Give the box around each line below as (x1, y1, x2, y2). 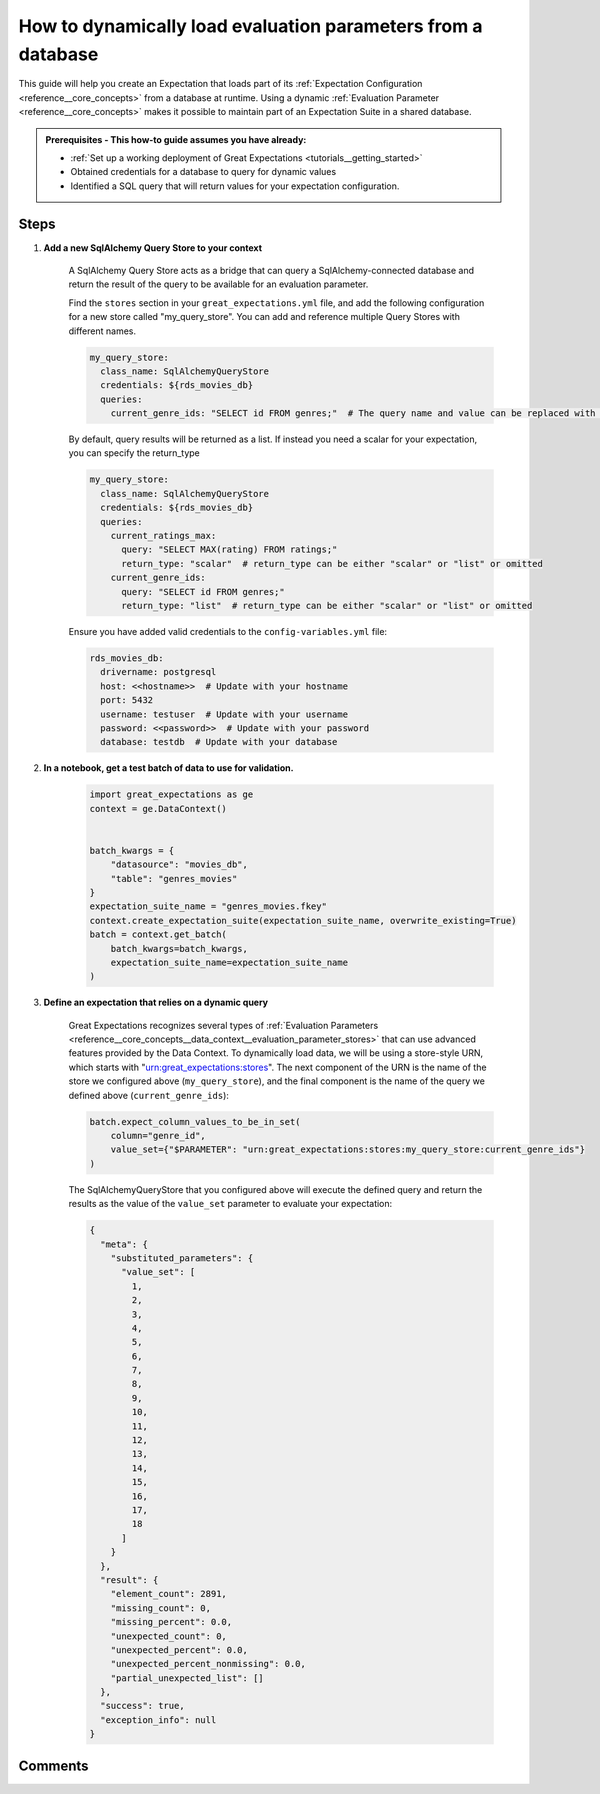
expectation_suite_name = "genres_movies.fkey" (89, 901, 327, 912)
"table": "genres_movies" (110, 873, 238, 884)
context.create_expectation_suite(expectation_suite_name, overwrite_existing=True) (89, 915, 517, 926)
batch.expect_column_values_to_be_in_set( (89, 1116, 301, 1127)
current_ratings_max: (110, 530, 217, 542)
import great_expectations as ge (89, 789, 254, 800)
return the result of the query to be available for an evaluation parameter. (68, 278, 369, 290)
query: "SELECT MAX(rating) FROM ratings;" (121, 544, 338, 555)
